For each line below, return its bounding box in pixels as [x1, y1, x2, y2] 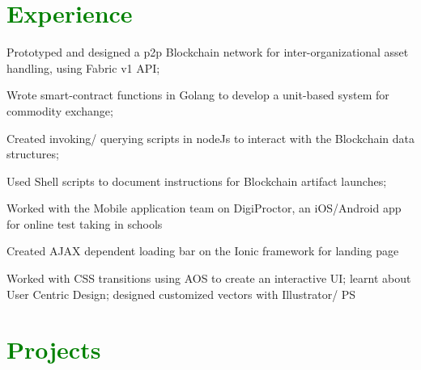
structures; [6, 145, 59, 162]
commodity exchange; [6, 102, 113, 119]
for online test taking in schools [6, 215, 163, 232]
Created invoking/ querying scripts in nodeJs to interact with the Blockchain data [6, 129, 415, 146]
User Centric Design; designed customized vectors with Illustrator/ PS [6, 285, 356, 302]
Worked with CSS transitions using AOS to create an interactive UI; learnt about [6, 270, 411, 287]
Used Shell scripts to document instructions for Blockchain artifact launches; [6, 172, 387, 189]
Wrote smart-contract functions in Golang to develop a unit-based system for [6, 86, 389, 103]
